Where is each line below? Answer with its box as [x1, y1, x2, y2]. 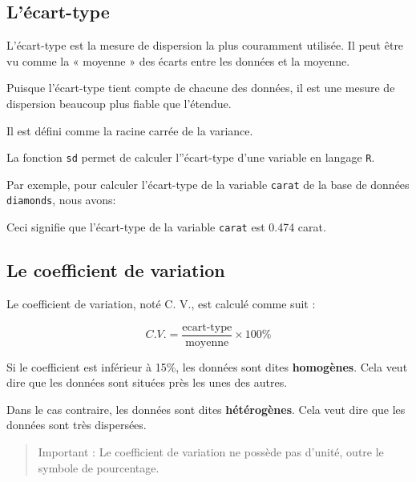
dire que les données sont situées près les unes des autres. [6, 374, 288, 391]
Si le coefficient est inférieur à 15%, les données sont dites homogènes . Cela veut [6, 358, 408, 375]
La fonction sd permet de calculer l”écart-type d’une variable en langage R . [6, 149, 375, 166]
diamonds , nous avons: [6, 191, 116, 208]
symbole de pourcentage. [38, 459, 160, 476]
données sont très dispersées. [6, 416, 147, 433]
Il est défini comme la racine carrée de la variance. [6, 122, 253, 139]
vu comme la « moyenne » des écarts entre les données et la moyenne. [6, 52, 350, 69]
